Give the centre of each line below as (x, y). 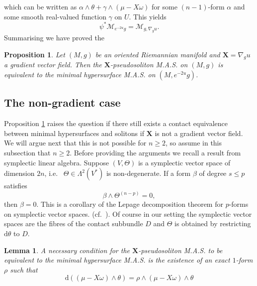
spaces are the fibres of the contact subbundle (74, 223)
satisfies (16, 186)
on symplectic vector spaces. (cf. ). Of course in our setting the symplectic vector (128, 214)
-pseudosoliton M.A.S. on (149, 65)
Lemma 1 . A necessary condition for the (67, 250)
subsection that (27, 153)
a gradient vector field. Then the (53, 65)
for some (165, 6)
